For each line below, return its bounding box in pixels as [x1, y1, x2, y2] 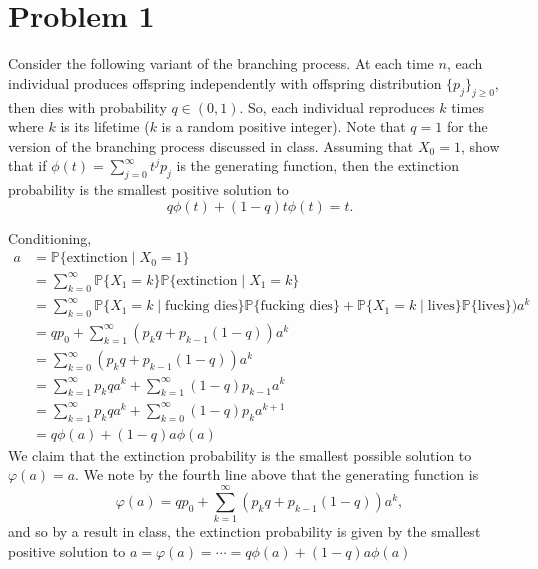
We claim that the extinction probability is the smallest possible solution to [8, 444, 472, 465]
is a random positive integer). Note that [161, 116, 406, 137]
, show [460, 135, 500, 156]
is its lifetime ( [60, 116, 150, 137]
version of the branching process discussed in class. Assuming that [8, 135, 414, 156]
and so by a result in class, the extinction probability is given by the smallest [8, 521, 481, 542]
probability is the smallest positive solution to [8, 179, 289, 200]
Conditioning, [8, 227, 92, 248]
